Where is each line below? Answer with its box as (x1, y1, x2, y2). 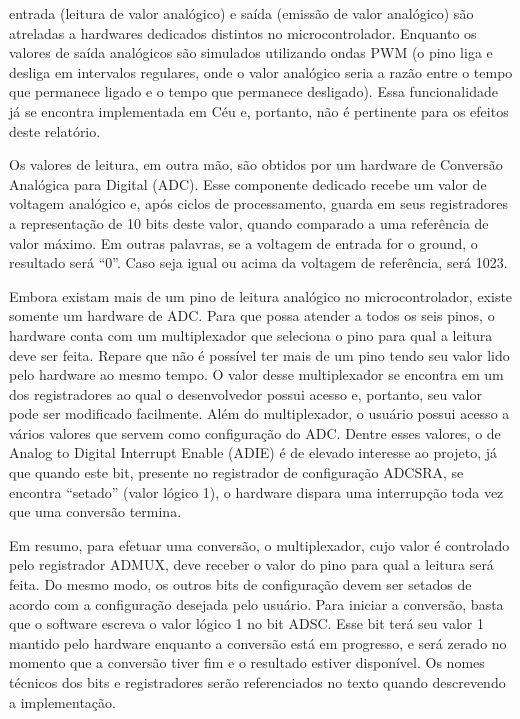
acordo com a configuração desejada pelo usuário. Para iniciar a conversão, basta (9, 593, 504, 614)
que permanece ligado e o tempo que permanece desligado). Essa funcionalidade (9, 81, 498, 102)
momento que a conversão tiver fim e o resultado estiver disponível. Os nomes (9, 652, 485, 673)
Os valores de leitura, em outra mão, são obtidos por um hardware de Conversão (9, 154, 503, 175)
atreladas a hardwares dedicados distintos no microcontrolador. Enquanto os (9, 22, 477, 43)
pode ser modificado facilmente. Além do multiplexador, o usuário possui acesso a (9, 403, 510, 424)
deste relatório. (9, 120, 101, 141)
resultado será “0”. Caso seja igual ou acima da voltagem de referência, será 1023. (9, 252, 508, 273)
